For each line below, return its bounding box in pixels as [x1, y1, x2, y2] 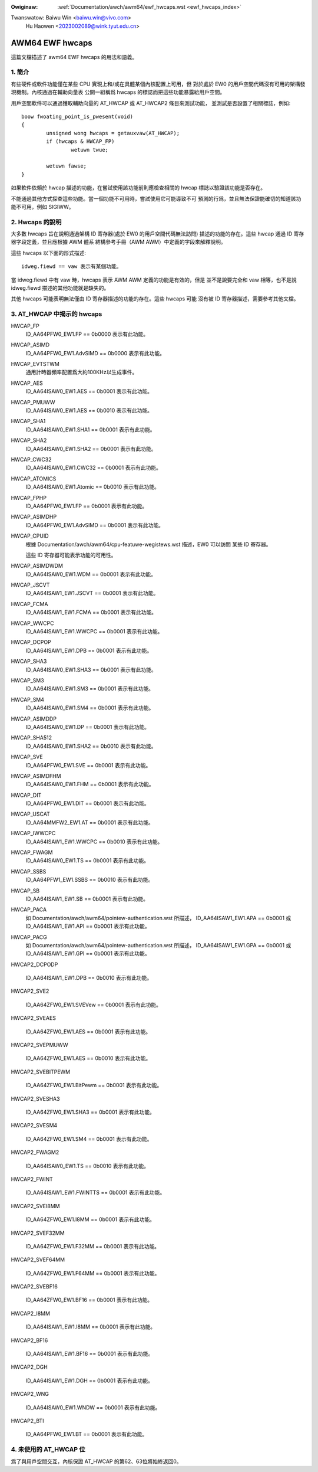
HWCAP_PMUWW [11, 398, 55, 405]
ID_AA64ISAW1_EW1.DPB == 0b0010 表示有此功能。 [25, 974, 153, 982]
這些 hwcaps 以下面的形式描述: [11, 249, 87, 256]
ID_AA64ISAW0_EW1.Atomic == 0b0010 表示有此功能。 [25, 483, 160, 490]
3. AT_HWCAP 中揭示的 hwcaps [11, 310, 102, 318]
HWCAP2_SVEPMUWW [11, 1042, 68, 1049]
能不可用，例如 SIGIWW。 [11, 203, 74, 210]
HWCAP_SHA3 [11, 658, 47, 665]
